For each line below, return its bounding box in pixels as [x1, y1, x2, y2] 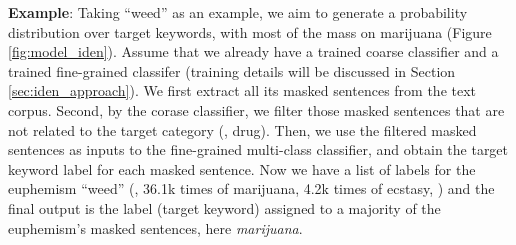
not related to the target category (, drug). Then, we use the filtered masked [8, 119, 477, 140]
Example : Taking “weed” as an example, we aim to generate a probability [8, 2, 468, 22]
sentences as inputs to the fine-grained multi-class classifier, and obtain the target [8, 139, 509, 160]
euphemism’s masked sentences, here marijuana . [8, 217, 303, 238]
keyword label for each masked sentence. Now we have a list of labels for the [8, 158, 476, 179]
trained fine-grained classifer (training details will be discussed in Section [8, 60, 456, 81]
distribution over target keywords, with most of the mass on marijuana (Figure [8, 21, 492, 42]
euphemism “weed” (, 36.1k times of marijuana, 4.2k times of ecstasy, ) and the [8, 178, 495, 199]
